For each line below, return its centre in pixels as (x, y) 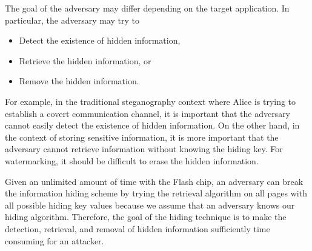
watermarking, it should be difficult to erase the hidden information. (132, 160)
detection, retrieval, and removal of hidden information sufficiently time (138, 228)
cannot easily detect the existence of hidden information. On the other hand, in (152, 125)
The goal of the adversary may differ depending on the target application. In (147, 8)
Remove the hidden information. (79, 81)
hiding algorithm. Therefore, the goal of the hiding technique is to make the (146, 217)
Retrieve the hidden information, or (85, 60)
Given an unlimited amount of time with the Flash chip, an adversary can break (154, 181)
